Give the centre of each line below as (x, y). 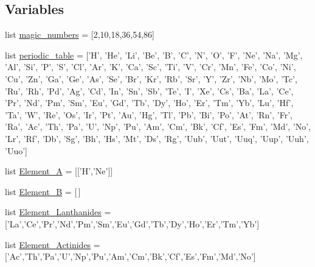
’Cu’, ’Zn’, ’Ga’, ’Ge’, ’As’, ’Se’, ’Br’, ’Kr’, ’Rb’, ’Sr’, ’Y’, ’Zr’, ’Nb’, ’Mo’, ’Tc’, (151, 78)
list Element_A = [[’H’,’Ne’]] (59, 171)
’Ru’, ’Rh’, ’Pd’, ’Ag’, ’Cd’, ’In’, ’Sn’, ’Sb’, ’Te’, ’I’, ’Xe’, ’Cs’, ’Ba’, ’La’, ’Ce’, (149, 91)
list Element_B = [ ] (43, 191)
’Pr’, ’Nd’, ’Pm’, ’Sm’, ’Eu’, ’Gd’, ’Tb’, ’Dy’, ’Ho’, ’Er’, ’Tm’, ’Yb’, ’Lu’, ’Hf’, (149, 103)
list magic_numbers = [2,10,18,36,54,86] (80, 34)
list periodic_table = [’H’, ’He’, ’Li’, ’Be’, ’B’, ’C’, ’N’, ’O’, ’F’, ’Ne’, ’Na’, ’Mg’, (154, 55)
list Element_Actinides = (53, 244)
